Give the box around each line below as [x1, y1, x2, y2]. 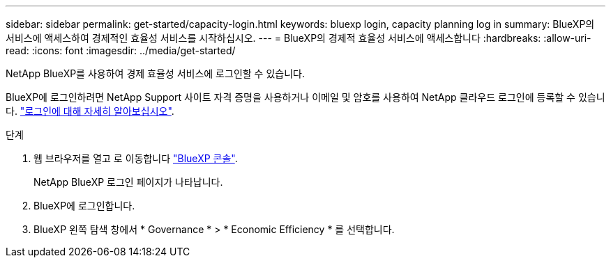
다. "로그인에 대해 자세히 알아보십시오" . [6, 105, 174, 117]
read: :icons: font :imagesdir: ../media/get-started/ [6, 45, 236, 56]
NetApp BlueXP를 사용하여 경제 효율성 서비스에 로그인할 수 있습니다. [6, 67, 305, 79]
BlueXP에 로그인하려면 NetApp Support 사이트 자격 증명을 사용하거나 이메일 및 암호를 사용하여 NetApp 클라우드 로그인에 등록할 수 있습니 [6, 91, 605, 103]
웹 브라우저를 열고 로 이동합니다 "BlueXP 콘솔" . [33, 152, 238, 164]
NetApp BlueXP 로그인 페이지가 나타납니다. [33, 176, 223, 188]
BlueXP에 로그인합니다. [33, 200, 135, 212]
